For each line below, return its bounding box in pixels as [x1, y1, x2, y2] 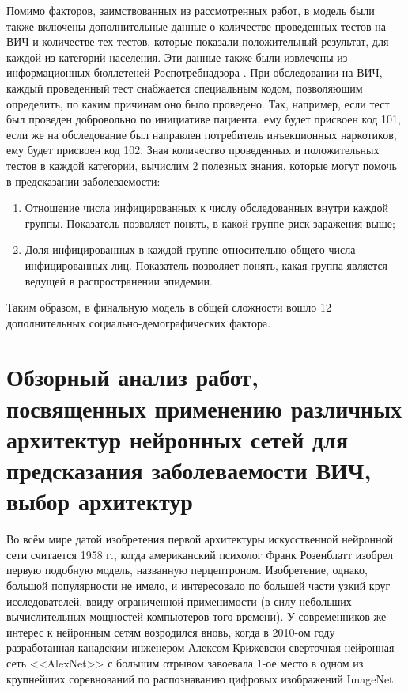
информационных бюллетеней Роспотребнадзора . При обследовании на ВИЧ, [6, 64, 383, 81]
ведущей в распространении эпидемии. [25, 272, 213, 289]
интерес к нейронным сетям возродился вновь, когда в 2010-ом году [6, 623, 335, 640]
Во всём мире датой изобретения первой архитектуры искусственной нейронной [6, 531, 393, 547]
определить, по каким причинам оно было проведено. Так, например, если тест [6, 95, 390, 112]
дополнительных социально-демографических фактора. [6, 314, 271, 331]
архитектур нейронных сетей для [6, 422, 349, 455]
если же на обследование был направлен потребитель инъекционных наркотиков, [6, 126, 397, 142]
